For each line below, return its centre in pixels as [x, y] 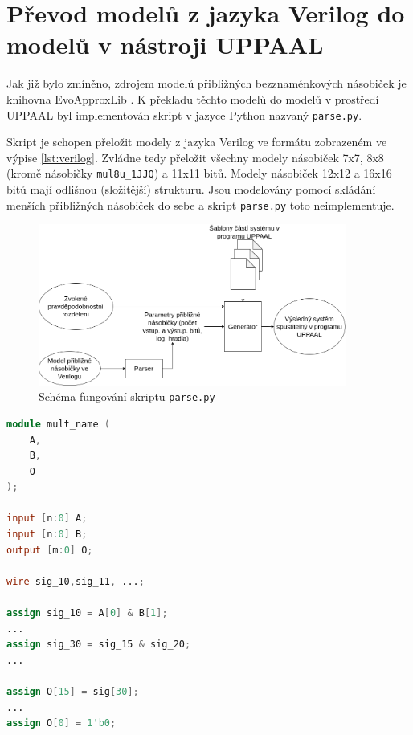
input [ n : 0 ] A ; [47, 519]
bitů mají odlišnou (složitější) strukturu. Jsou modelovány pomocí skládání [191, 189]
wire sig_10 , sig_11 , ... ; [76, 581]
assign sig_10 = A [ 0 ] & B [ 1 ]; [87, 613]
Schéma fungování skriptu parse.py [127, 396]
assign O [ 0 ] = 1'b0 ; [61, 723]
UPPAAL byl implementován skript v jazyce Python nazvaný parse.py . [184, 114]
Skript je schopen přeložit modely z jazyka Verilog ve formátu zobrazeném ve [197, 142]
